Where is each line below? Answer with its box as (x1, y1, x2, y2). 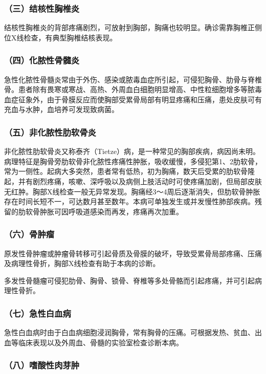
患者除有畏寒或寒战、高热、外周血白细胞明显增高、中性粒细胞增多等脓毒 (18, 84, 262, 95)
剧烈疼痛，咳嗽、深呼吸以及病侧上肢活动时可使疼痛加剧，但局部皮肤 (32, 176, 262, 186)
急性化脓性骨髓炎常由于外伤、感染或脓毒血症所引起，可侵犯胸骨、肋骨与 (4, 74, 248, 84)
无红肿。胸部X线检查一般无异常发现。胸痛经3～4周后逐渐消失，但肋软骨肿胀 (4, 186, 260, 196)
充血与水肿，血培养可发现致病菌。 (4, 104, 119, 115)
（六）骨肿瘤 (4, 228, 55, 240)
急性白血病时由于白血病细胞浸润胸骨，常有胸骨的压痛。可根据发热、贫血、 (4, 327, 255, 338)
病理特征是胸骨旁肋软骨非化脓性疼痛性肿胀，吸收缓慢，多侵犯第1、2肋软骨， (4, 156, 262, 166)
